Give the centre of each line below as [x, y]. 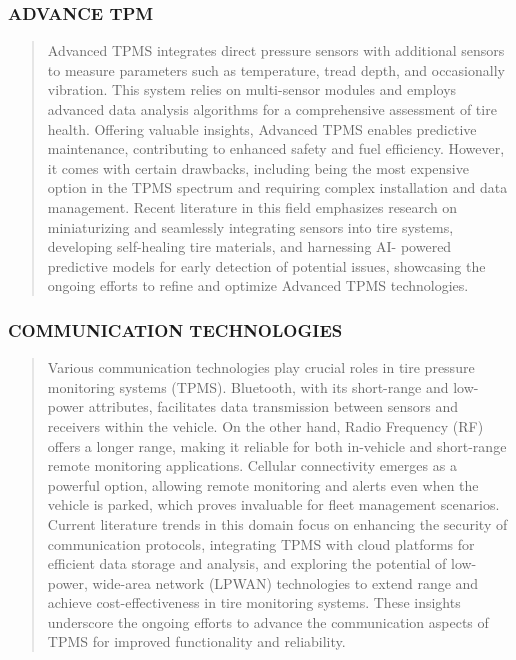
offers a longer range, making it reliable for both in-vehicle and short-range [277, 445]
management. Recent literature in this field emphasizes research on [252, 206]
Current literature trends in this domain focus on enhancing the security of [277, 523]
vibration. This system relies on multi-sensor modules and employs [252, 89]
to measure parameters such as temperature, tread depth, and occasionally [276, 69]
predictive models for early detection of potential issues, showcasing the [266, 265]
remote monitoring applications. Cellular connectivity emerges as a [252, 465]
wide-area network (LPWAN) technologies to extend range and [285, 582]
